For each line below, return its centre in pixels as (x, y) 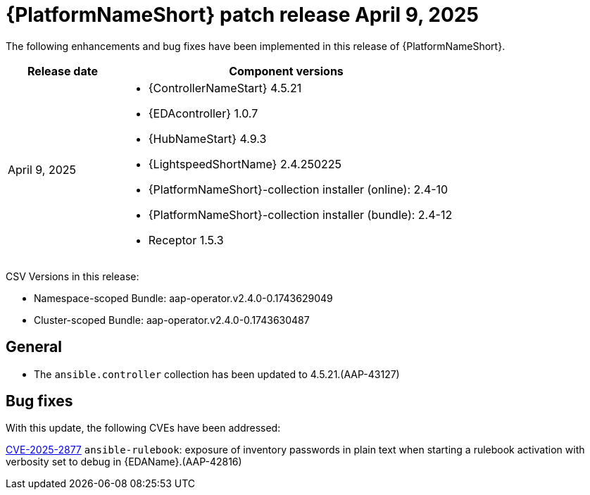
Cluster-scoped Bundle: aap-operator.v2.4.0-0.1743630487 (172, 320)
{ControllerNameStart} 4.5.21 (225, 88)
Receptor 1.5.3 (186, 240)
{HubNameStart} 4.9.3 (207, 138)
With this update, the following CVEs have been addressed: (143, 428)
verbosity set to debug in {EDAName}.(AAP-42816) (124, 462)
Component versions (286, 71)
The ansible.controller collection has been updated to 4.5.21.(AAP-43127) (217, 374)
